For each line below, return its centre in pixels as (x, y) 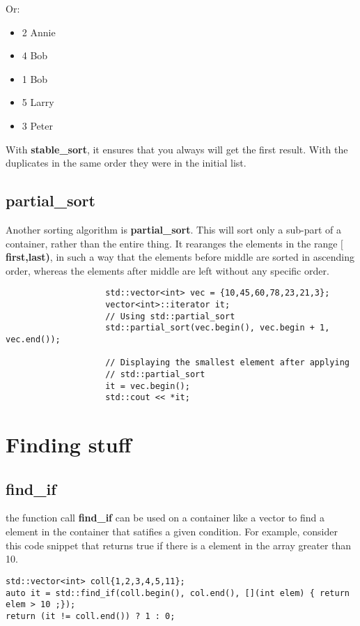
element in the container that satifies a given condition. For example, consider (172, 532)
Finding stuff (69, 444)
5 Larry (38, 102)
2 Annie (39, 32)
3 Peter (37, 125)
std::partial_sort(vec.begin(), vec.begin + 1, (218, 328)
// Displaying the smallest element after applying (227, 363)
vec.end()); (33, 339)
